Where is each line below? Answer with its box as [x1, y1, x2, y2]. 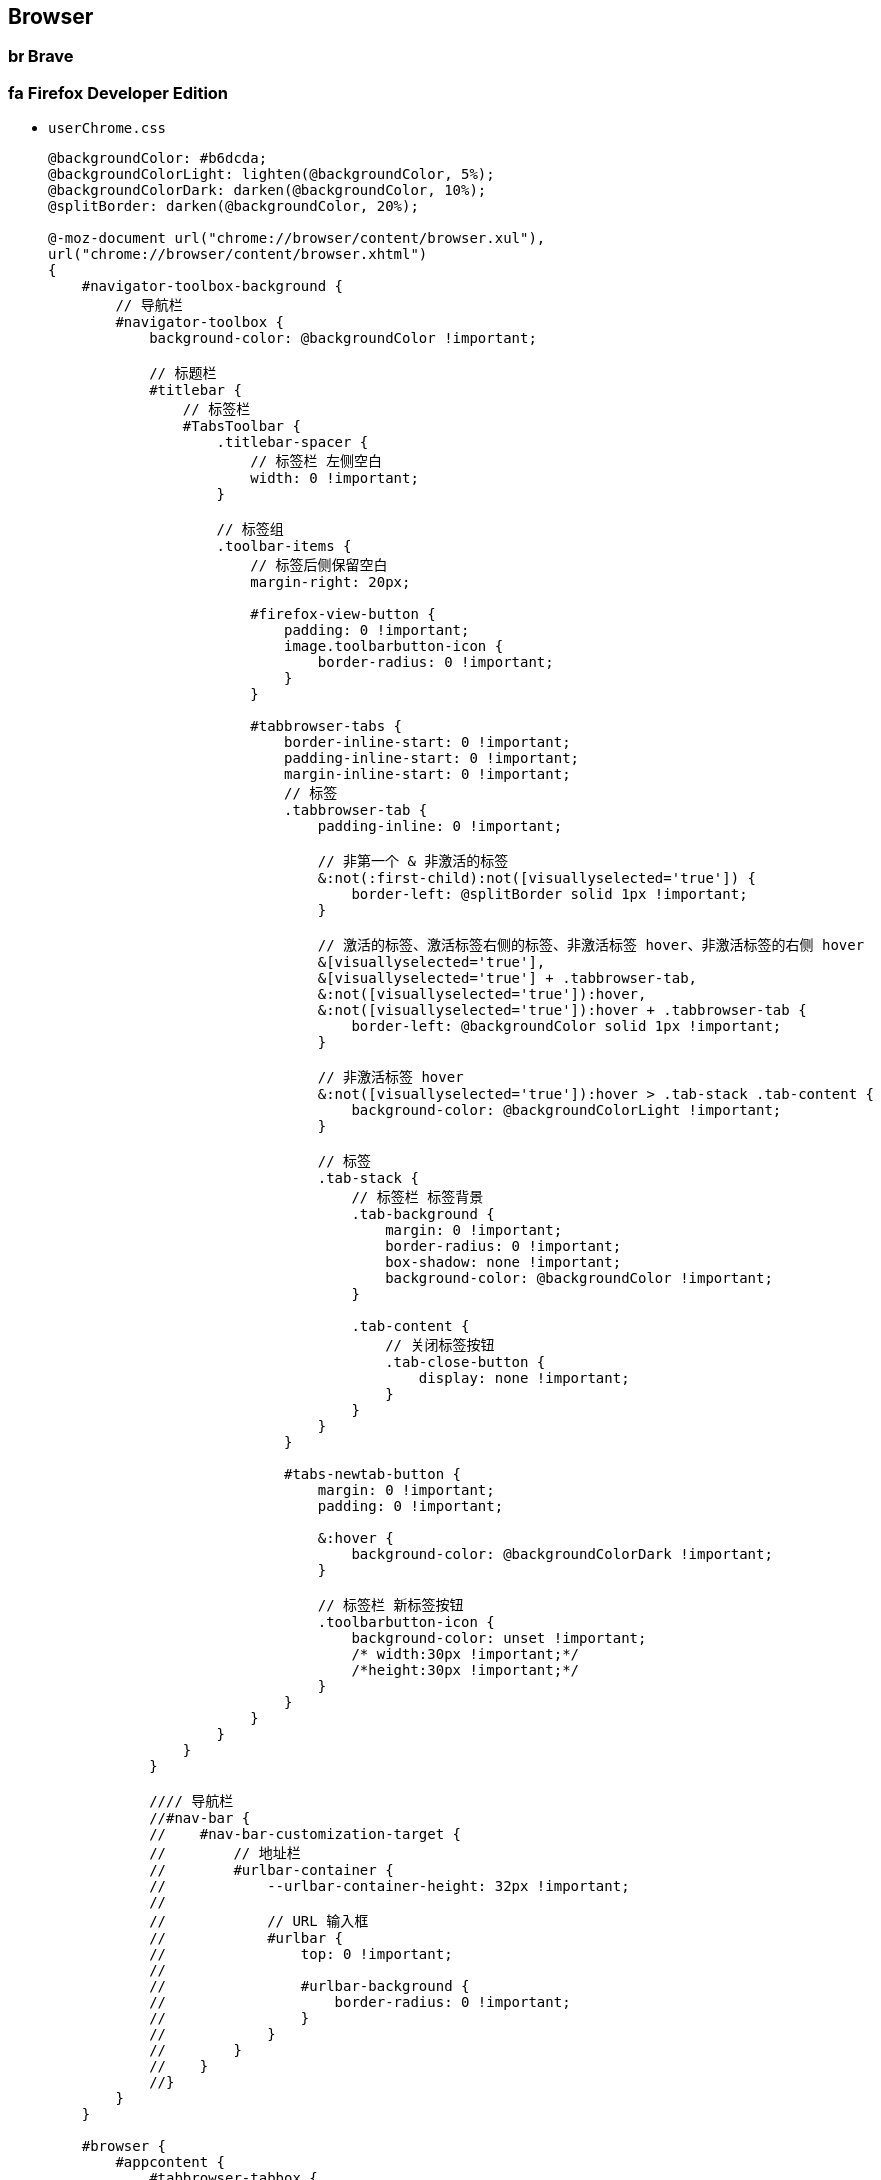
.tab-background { [351, 1206, 495, 1223]
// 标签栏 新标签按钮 [317, 1597, 464, 1614]
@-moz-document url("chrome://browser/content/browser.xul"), [48, 230, 546, 247]
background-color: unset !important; [351, 1630, 647, 1647]
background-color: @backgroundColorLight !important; [351, 1102, 782, 1119]
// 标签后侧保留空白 [250, 557, 388, 574]
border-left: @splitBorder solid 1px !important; [351, 886, 748, 903]
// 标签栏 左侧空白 [250, 453, 383, 470]
